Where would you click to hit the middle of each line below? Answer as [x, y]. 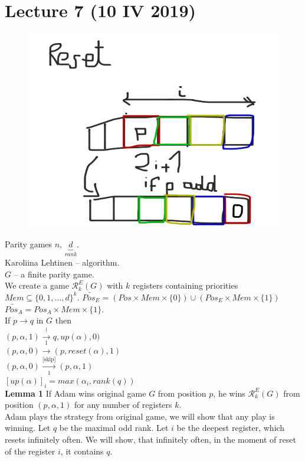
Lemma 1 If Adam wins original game [76, 393]
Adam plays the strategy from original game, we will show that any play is [140, 416]
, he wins [229, 393]
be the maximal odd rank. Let [114, 428]
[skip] [49, 359]
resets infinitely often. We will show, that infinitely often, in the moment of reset [150, 439]
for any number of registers [123, 405]
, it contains [82, 451]
